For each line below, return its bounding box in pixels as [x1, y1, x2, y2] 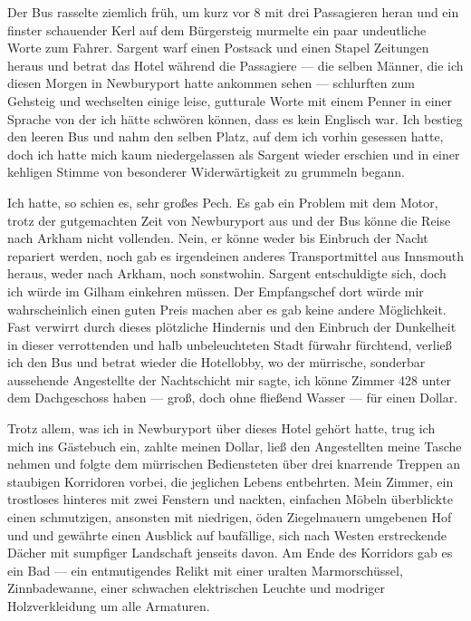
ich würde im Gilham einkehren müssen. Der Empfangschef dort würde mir [7, 281, 424, 300]
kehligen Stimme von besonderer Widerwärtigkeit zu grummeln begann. [7, 162, 405, 181]
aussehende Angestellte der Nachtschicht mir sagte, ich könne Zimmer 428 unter [7, 370, 452, 389]
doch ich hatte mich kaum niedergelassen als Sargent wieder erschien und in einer [7, 144, 460, 163]
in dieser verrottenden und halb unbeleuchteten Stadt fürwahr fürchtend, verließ [7, 335, 452, 354]
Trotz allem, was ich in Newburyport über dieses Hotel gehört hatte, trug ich [7, 419, 436, 438]
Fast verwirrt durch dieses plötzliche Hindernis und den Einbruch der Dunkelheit [7, 317, 457, 336]
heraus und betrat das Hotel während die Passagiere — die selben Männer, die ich [7, 55, 464, 74]
